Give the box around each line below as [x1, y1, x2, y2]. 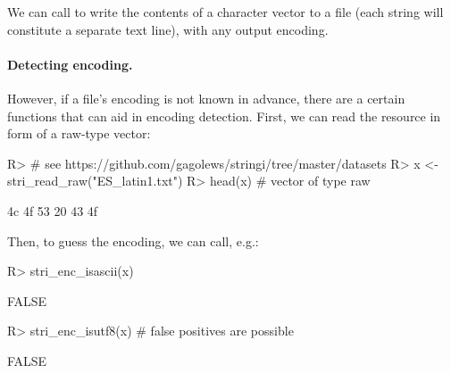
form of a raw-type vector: [7, 124, 151, 143]
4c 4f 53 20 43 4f [7, 201, 98, 220]
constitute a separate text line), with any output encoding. [7, 20, 329, 38]
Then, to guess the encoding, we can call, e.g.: [7, 231, 259, 250]
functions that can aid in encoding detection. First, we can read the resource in [7, 106, 441, 125]
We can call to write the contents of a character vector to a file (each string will [7, 3, 444, 21]
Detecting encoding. [7, 54, 133, 73]
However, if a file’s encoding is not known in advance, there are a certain [7, 88, 405, 107]
